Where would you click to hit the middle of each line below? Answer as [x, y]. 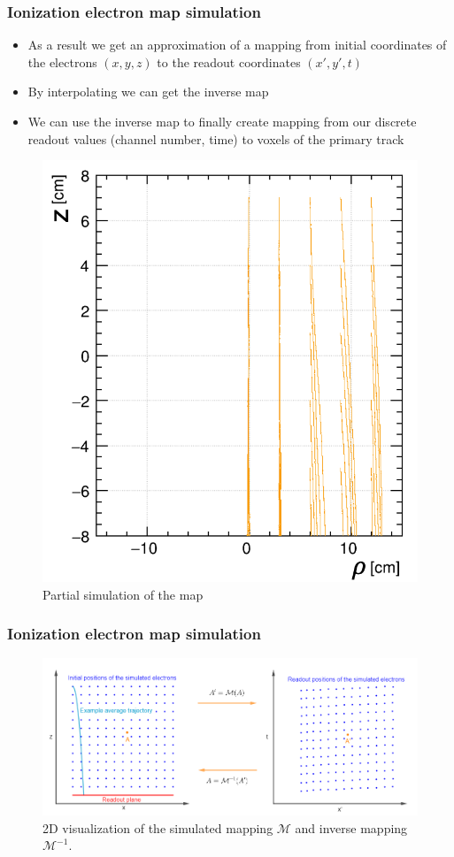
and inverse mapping [351, 827]
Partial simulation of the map [123, 594]
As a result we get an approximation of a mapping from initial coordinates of [237, 45]
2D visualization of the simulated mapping [158, 827]
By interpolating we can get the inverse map [148, 92]
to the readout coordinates [229, 61]
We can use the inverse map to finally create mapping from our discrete [222, 121]
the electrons [62, 61]
